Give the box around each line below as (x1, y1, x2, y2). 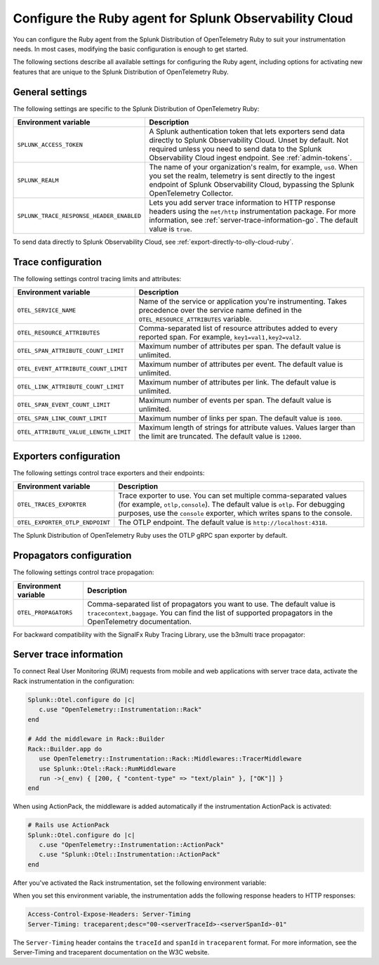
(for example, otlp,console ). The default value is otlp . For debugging (118, 500, 345, 510)
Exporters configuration (13, 450, 121, 462)
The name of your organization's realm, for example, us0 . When (148, 162, 358, 172)
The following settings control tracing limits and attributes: (13, 274, 182, 283)
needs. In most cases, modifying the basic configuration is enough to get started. (13, 44, 248, 53)
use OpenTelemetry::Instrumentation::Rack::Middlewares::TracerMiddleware (39, 755, 302, 763)
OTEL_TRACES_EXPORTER (17, 500, 87, 508)
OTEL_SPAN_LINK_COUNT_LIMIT (17, 415, 107, 422)
